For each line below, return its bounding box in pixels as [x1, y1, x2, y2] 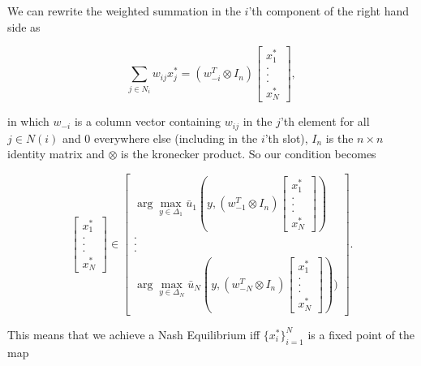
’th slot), [264, 129, 308, 146]
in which [7, 113, 49, 130]
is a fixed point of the [307, 325, 415, 342]
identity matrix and [7, 145, 105, 162]
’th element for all [280, 113, 370, 130]
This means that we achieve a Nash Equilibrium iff [7, 325, 260, 342]
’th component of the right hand [248, 2, 410, 19]
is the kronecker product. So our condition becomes [121, 145, 376, 162]
